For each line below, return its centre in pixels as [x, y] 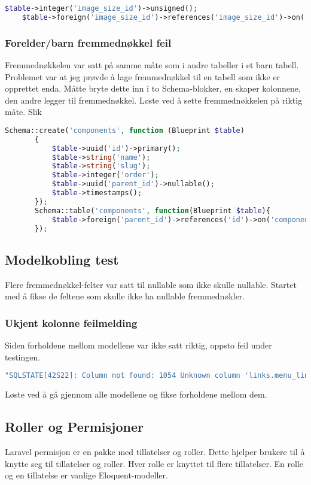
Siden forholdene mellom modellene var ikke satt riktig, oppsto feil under [138, 345]
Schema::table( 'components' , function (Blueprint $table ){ [153, 210]
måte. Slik [23, 112]
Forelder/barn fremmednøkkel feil [88, 42]
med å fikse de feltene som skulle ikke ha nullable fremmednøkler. [125, 296]
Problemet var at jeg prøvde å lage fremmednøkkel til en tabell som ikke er [143, 76]
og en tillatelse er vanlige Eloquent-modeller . [86, 475]
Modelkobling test [62, 259]
